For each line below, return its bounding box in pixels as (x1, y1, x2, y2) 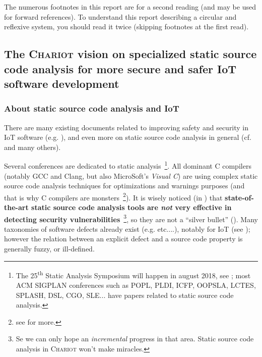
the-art (4, 202, 29, 213)
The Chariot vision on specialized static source (4, 46, 257, 62)
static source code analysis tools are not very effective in (31, 202, 232, 213)
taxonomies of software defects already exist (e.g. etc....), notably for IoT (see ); (4, 223, 250, 234)
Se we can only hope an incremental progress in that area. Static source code (16, 333, 254, 344)
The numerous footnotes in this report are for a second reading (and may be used (4, 2, 256, 12)
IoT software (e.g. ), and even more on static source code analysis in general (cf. (4, 132, 251, 142)
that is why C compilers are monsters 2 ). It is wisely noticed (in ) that (4, 190, 223, 202)
